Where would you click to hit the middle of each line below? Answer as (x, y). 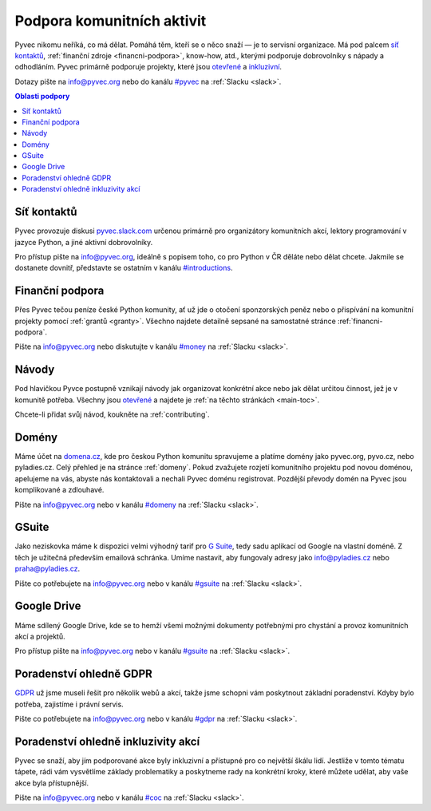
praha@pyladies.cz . (47, 569)
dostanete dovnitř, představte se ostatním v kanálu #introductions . (124, 268)
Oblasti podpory (42, 97)
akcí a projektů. (40, 636)
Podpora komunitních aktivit (111, 21)
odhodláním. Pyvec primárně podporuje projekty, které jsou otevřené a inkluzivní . (148, 67)
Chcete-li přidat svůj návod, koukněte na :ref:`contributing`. (113, 414)
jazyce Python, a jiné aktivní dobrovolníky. (84, 242)
